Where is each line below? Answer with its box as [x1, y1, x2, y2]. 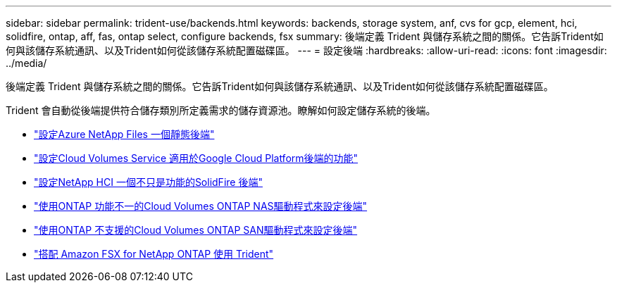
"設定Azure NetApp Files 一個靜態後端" [34, 128, 215, 140]
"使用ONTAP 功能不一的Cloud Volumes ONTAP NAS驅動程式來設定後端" [34, 200, 368, 212]
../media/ [6, 57, 47, 69]
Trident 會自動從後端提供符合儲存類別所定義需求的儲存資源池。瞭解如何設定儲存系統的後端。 [6, 104, 436, 116]
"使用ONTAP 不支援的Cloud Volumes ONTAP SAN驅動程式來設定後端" [34, 224, 358, 236]
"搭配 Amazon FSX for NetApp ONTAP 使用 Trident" [34, 248, 274, 260]
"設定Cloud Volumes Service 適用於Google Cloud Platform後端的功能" [34, 152, 359, 164]
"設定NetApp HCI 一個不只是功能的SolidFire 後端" [34, 176, 263, 188]
